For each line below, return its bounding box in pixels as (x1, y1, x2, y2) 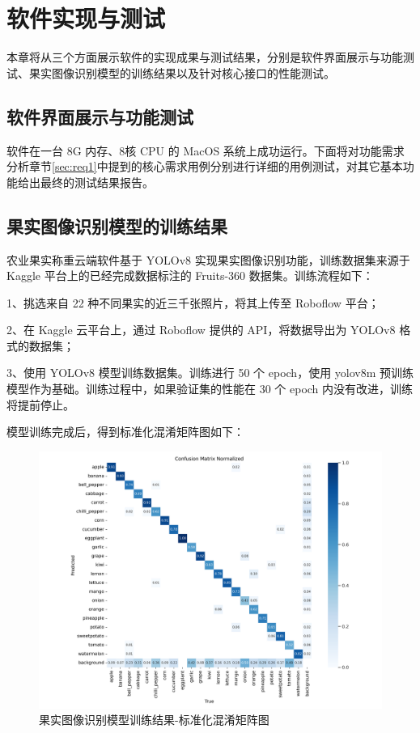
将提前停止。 (6, 396, 74, 413)
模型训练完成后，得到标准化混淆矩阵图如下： (6, 423, 244, 440)
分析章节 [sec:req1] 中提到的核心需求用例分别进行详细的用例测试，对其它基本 (6, 158, 403, 175)
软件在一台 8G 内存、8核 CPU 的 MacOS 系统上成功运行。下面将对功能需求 (6, 142, 405, 159)
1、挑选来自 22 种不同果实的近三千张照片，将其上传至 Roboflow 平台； (6, 294, 380, 311)
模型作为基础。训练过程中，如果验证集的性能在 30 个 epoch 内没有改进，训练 (6, 380, 414, 397)
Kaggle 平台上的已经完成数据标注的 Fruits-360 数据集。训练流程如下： (6, 267, 374, 284)
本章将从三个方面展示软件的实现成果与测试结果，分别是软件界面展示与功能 (6, 49, 403, 66)
